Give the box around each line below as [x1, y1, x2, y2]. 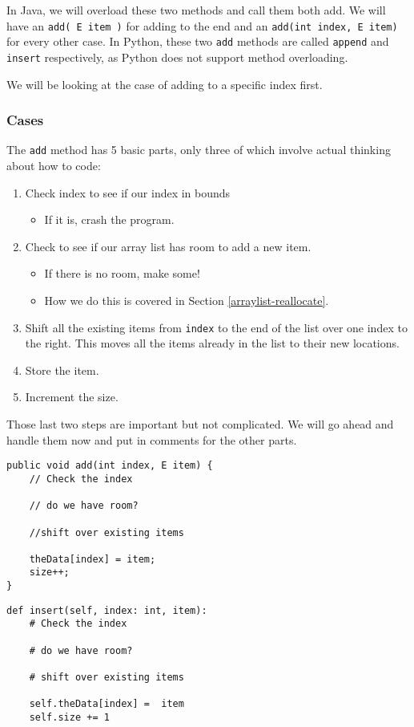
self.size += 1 [29, 712, 110, 724]
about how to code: [6, 157, 101, 174]
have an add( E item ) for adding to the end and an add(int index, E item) [6, 17, 398, 34]
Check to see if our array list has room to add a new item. [25, 238, 312, 254]
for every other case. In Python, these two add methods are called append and [6, 33, 389, 50]
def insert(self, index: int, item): [6, 604, 207, 616]
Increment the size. [25, 388, 119, 405]
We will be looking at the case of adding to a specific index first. [6, 75, 323, 92]
